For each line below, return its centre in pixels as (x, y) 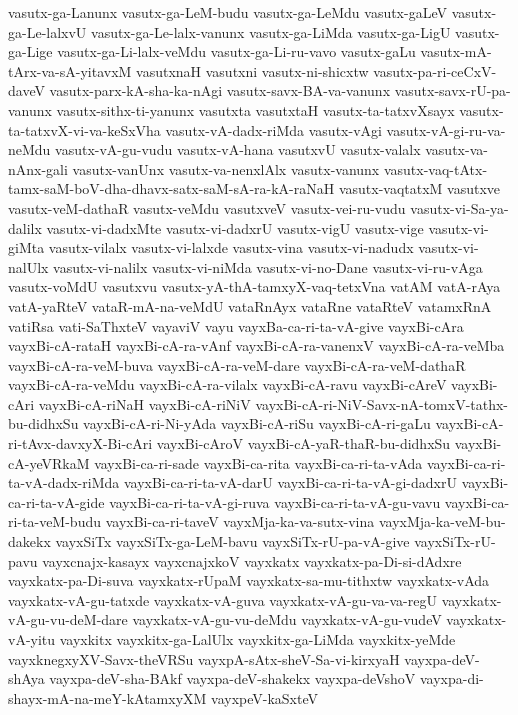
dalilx (25, 227)
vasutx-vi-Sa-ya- (459, 207)
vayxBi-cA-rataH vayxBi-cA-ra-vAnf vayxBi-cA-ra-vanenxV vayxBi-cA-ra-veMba (256, 345)
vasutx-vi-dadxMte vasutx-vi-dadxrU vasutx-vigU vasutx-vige (235, 227)
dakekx (29, 541)
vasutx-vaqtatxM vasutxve (419, 188)
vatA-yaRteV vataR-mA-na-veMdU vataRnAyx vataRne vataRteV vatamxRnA (250, 305)
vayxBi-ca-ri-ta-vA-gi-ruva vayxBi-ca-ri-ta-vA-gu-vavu (275, 501)
